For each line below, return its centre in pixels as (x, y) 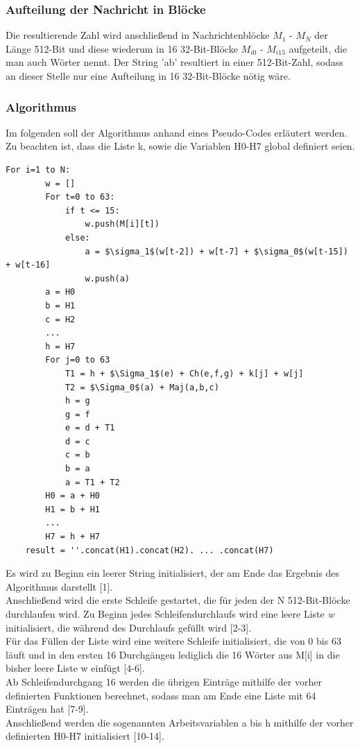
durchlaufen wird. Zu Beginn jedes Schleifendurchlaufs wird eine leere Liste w (170, 614)
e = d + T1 (90, 428)
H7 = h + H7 (73, 537)
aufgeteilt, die (318, 48)
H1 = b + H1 (73, 509)
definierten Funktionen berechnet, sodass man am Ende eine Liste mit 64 (161, 695)
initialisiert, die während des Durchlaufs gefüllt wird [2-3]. (129, 627)
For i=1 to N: (38, 170)
